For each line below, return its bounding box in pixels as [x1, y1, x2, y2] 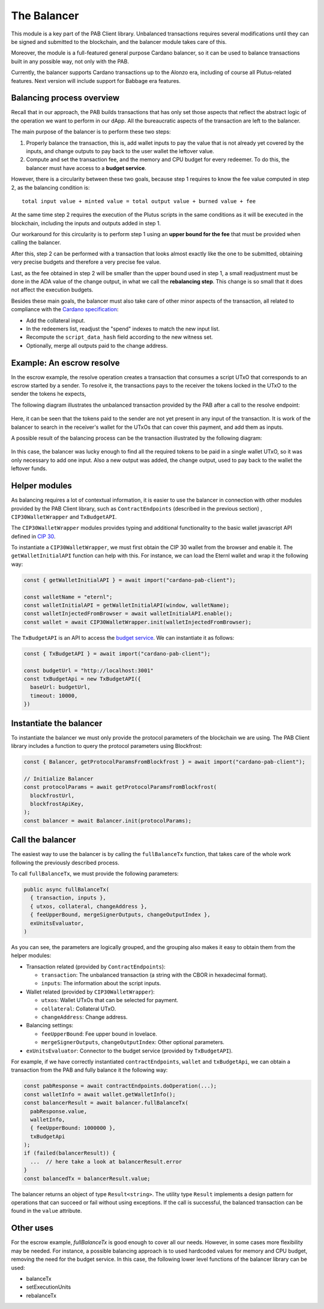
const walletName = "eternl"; [23, 594, 113, 600]
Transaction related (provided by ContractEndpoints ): [26, 963, 166, 970]
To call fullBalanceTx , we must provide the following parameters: [11, 870, 179, 877]
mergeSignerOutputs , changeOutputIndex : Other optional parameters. [41, 1039, 225, 1046]
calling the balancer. [11, 239, 61, 246]
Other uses [11, 1223, 54, 1233]
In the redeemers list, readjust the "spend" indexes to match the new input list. [26, 325, 220, 332]
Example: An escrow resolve [11, 357, 120, 368]
